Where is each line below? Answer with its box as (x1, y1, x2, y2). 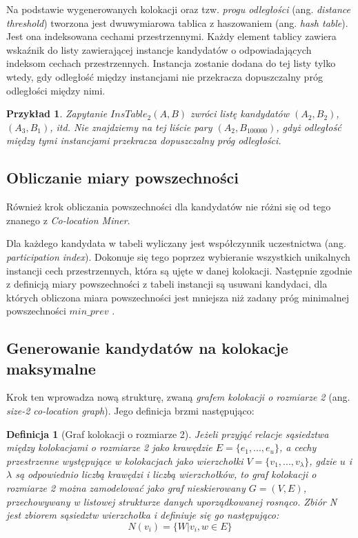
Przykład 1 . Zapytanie (6, 106, 108, 121)
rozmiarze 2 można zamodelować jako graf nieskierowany (6, 481, 246, 495)
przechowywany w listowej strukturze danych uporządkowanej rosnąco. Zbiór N (6, 494, 337, 508)
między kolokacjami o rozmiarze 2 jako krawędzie (6, 440, 212, 455)
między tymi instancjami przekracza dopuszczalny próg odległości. (6, 133, 281, 148)
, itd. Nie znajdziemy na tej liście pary (50, 119, 212, 134)
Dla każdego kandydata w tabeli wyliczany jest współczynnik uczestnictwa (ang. (6, 236, 346, 250)
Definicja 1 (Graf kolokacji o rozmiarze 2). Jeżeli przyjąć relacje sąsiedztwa (6, 426, 329, 441)
